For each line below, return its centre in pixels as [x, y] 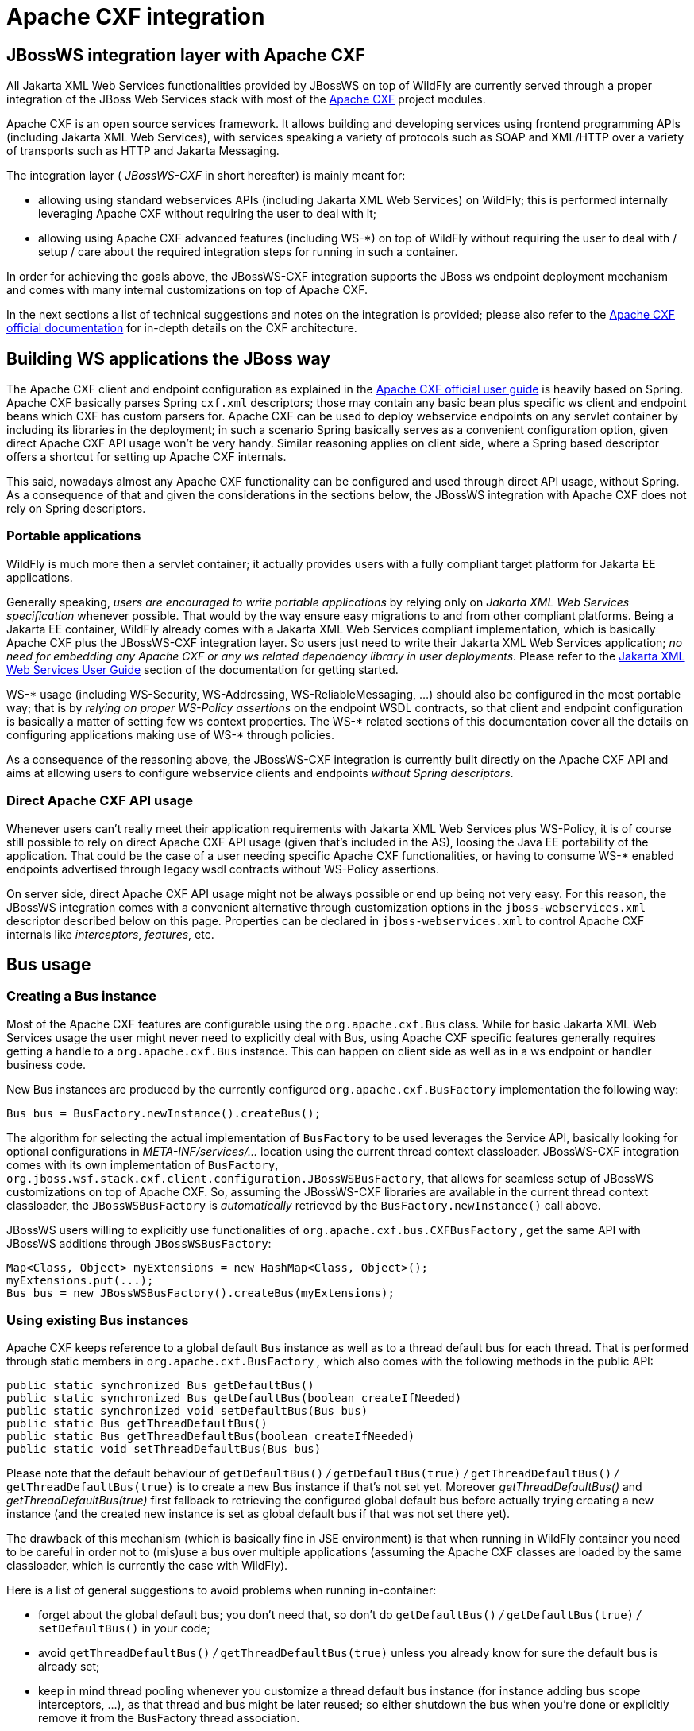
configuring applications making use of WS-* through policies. [170, 734]
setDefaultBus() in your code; [124, 1628]
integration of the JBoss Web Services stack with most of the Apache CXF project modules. [246, 99]
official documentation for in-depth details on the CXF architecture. [182, 328]
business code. [46, 1064]
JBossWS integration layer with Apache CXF [186, 55]
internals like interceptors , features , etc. [110, 934]
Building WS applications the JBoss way [168, 358]
